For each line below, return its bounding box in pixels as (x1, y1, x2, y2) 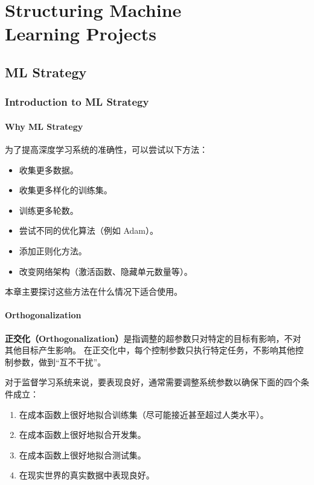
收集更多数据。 (19, 163, 78, 176)
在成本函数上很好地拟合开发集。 (19, 428, 146, 441)
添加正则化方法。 (19, 244, 87, 257)
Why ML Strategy (5, 120, 83, 132)
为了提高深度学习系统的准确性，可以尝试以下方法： (5, 143, 208, 155)
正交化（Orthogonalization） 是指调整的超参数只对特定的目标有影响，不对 (5, 332, 301, 344)
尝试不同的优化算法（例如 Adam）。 (19, 224, 159, 237)
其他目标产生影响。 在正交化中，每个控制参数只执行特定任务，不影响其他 (5, 344, 295, 356)
